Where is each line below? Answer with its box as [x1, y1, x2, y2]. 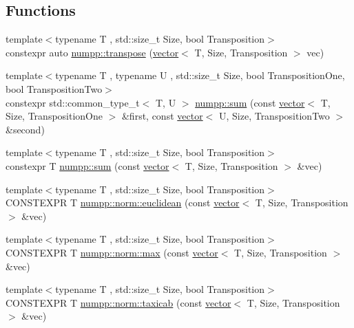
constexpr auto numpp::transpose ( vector [6, 45, 179, 59]
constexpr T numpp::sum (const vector [6, 158, 169, 173]
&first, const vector [121, 109, 203, 123]
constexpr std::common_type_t [6, 95, 140, 109]
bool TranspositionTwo [6, 81, 103, 96]
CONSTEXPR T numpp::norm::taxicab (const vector [6, 295, 231, 309]
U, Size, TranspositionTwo [218, 109, 330, 123]
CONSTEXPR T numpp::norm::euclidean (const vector [6, 195, 240, 210]
